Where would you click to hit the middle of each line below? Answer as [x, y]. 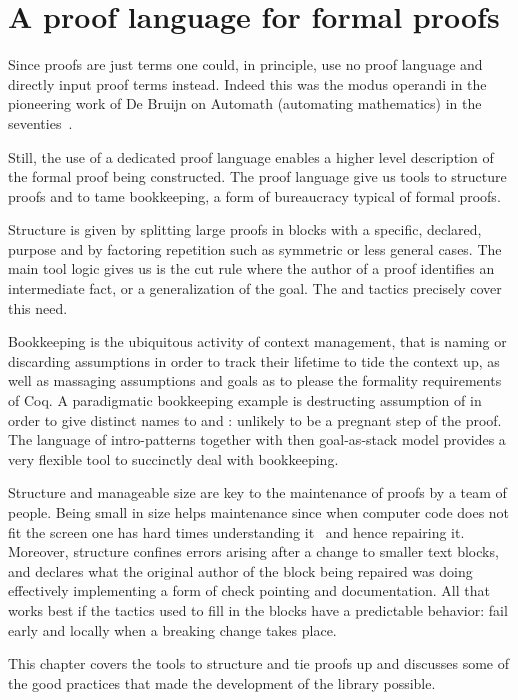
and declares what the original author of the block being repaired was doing [240, 570]
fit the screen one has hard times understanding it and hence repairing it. [236, 531]
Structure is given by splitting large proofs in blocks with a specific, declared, [245, 229]
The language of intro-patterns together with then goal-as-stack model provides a [257, 439]
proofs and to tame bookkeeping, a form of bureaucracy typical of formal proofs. [254, 195]
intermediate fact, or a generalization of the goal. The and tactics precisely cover [255, 288]
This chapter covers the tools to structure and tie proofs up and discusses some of [259, 663]
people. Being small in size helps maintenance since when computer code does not [259, 512]
